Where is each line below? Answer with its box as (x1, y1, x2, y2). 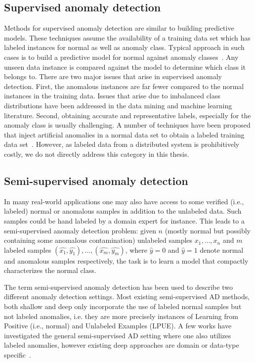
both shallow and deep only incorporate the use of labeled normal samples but (4, 301, 242, 312)
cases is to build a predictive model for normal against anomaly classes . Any (4, 51, 239, 62)
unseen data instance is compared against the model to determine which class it (4, 61, 246, 72)
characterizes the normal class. (4, 265, 96, 275)
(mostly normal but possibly (165, 225, 251, 235)
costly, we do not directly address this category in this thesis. (4, 148, 189, 159)
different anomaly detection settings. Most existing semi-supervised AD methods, (4, 291, 250, 302)
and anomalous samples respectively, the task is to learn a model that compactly (4, 255, 249, 266)
